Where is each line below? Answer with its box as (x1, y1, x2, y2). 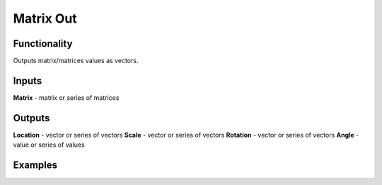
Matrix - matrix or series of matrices (13, 93, 120, 102)
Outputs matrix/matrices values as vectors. (13, 57, 139, 65)
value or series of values (13, 140, 85, 149)
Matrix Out (13, 11, 77, 26)
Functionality (13, 38, 73, 50)
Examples (13, 159, 58, 172)
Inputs (13, 74, 42, 86)
